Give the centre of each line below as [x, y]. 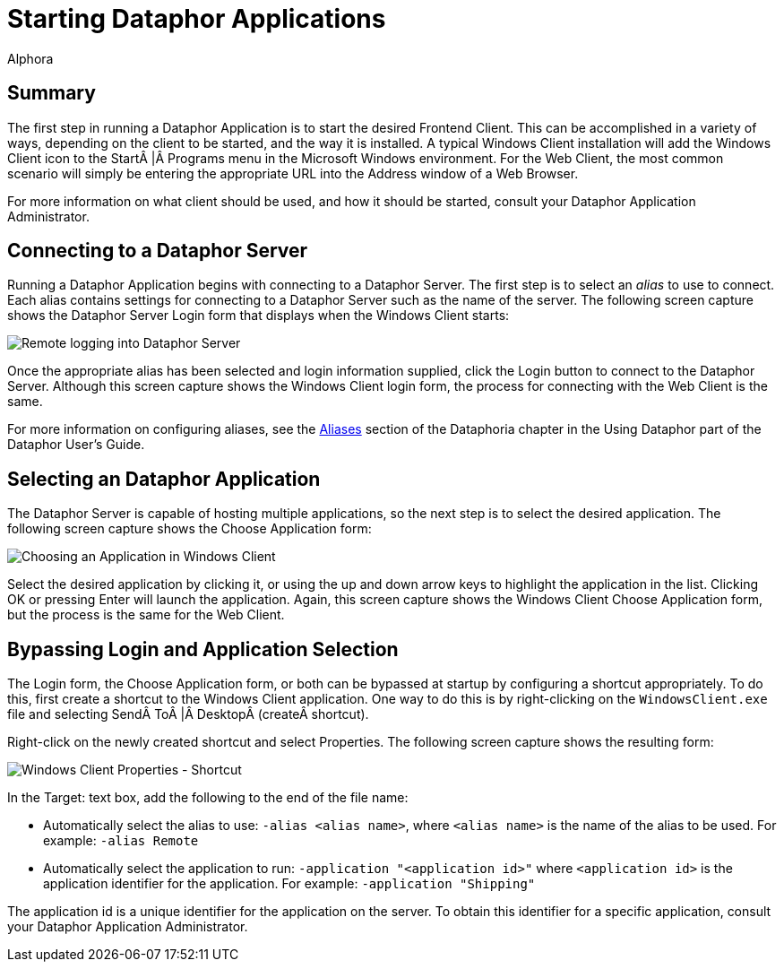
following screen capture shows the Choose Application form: [190, 529]
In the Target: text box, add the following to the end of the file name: [208, 798]
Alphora [30, 58]
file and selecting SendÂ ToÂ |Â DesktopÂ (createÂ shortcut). [188, 714]
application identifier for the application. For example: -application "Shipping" [289, 884]
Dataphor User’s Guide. [76, 445]
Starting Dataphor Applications [197, 19]
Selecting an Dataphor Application [164, 479]
